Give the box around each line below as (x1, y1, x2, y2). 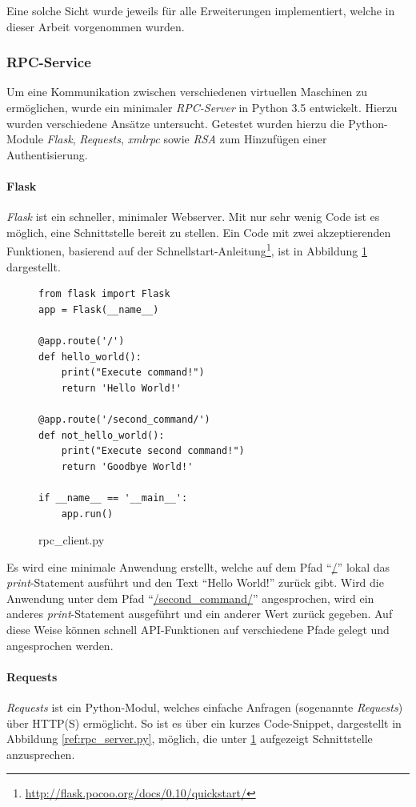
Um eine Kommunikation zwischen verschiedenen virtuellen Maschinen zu (6, 83, 368, 100)
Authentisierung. (6, 146, 88, 163)
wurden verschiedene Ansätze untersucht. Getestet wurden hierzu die (6, 114, 345, 131)
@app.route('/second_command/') (38, 413, 210, 425)
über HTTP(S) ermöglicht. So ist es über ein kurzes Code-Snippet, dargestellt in (6, 714, 402, 731)
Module (6, 130, 43, 147)
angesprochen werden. (6, 636, 114, 653)
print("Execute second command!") (61, 445, 245, 457)
